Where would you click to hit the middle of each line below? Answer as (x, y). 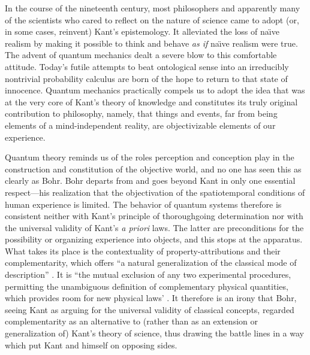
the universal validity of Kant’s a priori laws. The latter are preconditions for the (154, 227)
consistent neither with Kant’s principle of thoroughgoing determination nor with (154, 216)
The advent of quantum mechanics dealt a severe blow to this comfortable (141, 55)
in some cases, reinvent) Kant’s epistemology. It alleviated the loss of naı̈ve (142, 31)
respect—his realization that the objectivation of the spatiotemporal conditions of (155, 192)
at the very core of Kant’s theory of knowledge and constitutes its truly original (151, 101)
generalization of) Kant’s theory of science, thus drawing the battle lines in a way (154, 333)
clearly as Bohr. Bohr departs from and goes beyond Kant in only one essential (150, 180)
